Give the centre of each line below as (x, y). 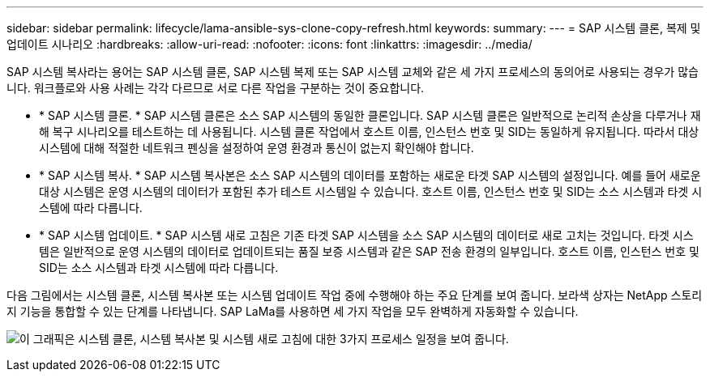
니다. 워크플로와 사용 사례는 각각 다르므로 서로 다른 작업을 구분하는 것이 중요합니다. (216, 88)
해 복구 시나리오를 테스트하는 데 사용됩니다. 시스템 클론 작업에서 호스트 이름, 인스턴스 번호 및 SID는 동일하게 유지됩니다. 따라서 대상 (369, 132)
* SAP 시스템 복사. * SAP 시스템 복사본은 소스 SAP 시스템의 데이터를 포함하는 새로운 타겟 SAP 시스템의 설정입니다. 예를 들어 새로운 (370, 175)
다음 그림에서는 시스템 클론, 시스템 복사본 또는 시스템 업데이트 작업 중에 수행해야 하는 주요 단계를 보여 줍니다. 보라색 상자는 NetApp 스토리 (355, 295)
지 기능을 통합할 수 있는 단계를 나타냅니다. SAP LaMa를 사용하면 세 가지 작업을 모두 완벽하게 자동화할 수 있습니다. (293, 311)
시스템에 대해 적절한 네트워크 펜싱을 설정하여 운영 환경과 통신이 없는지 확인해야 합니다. (257, 148)
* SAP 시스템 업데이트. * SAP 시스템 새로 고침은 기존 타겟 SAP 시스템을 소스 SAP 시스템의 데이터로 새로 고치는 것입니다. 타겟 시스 (366, 235)
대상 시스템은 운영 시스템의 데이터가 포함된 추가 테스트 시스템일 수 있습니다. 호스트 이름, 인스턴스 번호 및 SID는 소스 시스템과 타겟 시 (371, 191)
